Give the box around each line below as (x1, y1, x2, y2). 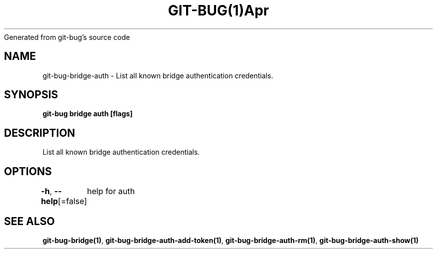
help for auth (87, 186, 135, 197)
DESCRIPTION (4, 126, 75, 139)
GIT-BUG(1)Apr (168, 2, 269, 19)
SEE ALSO (4, 215, 55, 228)
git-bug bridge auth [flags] (42, 109, 133, 118)
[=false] (58, 196, 87, 207)
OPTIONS (4, 165, 52, 178)
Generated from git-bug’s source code (4, 32, 130, 41)
